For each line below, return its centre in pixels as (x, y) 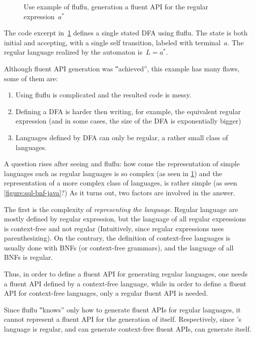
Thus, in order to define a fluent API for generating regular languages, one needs (126, 274)
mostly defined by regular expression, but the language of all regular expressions (125, 219)
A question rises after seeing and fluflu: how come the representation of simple (122, 164)
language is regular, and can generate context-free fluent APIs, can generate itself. (128, 329)
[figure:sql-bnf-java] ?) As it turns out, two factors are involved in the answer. (120, 192)
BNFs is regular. (29, 257)
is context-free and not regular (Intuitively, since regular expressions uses (114, 228)
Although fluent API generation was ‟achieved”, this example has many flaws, (122, 68)
